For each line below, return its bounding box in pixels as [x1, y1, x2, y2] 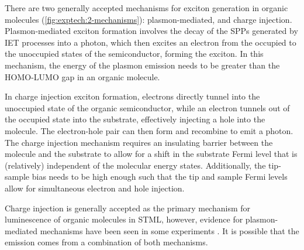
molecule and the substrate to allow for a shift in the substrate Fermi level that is [5, 148, 298, 160]
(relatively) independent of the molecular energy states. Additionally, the [5, 159, 266, 171]
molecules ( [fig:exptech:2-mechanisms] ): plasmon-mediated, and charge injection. [5, 13, 292, 25]
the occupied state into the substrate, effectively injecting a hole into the [5, 113, 265, 125]
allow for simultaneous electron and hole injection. [5, 181, 185, 194]
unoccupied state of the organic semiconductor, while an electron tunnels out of [5, 101, 290, 114]
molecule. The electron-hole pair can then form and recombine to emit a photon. [5, 124, 293, 136]
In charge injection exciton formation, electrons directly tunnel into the [5, 90, 260, 102]
